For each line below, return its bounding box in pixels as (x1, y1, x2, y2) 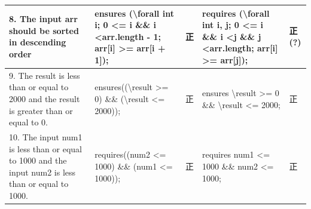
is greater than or (9, 104, 73, 116)
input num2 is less (9, 165, 76, 178)
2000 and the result (9, 92, 80, 105)
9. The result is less (9, 69, 80, 81)
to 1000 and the (9, 154, 67, 167)
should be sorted (9, 24, 79, 36)
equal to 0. (9, 116, 48, 128)
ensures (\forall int (94, 7, 174, 19)
